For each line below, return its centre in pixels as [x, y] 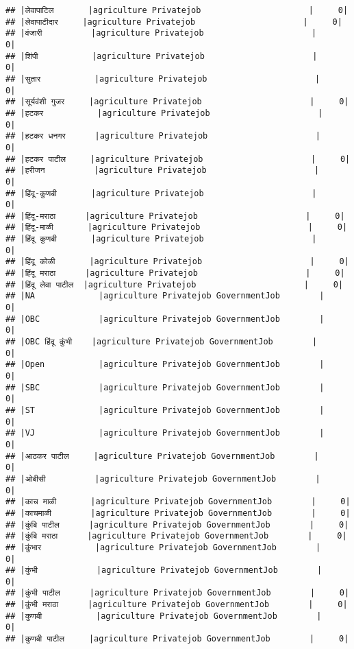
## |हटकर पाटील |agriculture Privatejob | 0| [178, 159]
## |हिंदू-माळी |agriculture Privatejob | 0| [177, 227]
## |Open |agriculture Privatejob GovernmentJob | [165, 365]
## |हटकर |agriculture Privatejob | [164, 113]
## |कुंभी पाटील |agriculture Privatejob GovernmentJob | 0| [178, 593]
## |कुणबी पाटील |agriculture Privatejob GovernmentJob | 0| [177, 639]
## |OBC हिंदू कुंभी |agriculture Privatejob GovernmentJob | [162, 342]
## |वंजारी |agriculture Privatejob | [161, 33]
